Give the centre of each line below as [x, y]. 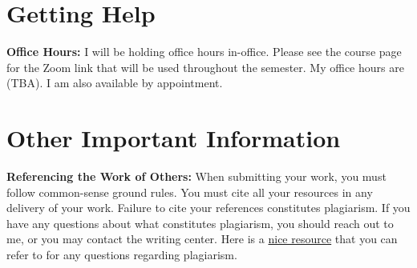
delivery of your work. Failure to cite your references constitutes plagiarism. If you [208, 208]
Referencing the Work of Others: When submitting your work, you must [196, 176]
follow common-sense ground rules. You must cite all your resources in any [190, 192]
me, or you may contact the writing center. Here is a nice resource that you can [202, 239]
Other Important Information [174, 138]
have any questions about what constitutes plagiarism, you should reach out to [200, 223]
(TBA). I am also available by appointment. [115, 83]
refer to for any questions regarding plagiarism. [122, 254]
